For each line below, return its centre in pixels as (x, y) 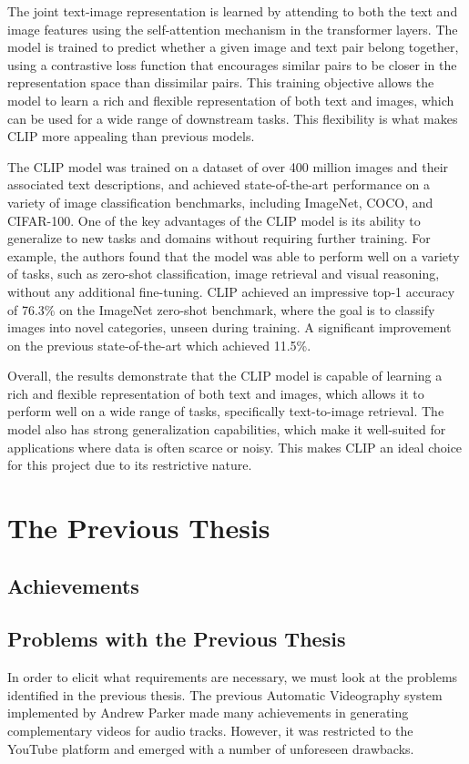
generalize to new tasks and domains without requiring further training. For (219, 238)
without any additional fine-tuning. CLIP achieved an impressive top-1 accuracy (231, 291)
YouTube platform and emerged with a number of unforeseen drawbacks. (211, 748)
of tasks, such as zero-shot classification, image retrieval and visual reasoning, (224, 274)
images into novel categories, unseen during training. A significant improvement (229, 327)
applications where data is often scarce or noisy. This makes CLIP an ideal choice (235, 447)
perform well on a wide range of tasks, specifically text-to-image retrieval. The (226, 411)
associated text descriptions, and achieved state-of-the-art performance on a (219, 184)
